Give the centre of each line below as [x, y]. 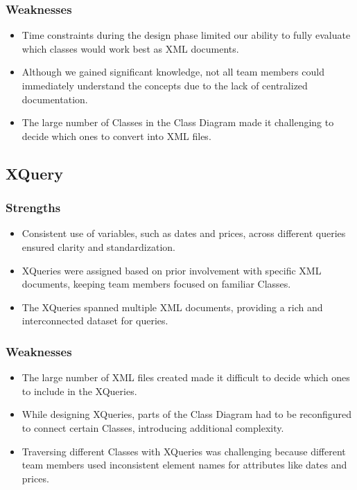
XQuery [34, 173]
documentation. [55, 99]
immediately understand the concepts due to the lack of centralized [165, 85]
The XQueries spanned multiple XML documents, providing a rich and [172, 307]
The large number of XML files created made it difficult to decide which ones [186, 377]
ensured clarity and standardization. [98, 246]
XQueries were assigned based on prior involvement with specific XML [172, 270]
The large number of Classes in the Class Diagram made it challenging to [178, 122]
